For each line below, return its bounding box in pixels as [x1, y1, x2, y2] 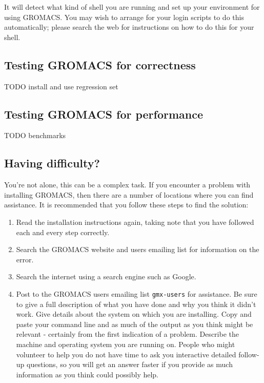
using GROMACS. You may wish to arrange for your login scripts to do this [4, 11, 244, 22]
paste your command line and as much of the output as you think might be [16, 318, 253, 329]
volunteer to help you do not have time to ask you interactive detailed [16, 349, 236, 359]
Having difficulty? [4, 155, 100, 171]
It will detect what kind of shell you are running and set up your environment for [4, 2, 260, 12]
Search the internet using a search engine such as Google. [16, 271, 196, 282]
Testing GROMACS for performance [4, 106, 204, 122]
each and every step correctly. [16, 226, 110, 237]
